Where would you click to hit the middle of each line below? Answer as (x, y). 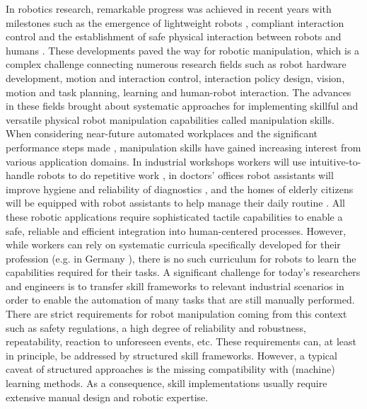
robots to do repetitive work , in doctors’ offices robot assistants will (186, 175)
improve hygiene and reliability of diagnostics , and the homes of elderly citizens (180, 189)
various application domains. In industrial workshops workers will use (156, 161)
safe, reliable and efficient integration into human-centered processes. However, (176, 230)
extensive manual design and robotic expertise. (107, 397)
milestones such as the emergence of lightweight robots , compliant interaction (175, 22)
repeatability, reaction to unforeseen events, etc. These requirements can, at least (181, 341)
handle (20, 175)
